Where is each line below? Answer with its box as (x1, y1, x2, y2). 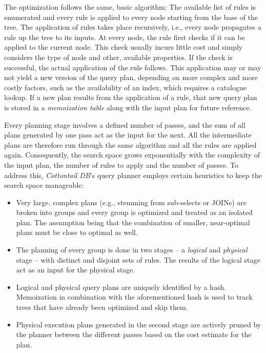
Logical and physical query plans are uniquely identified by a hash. (16, 281, 227, 292)
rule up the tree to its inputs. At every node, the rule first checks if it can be (4, 31, 245, 42)
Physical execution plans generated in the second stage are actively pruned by (16, 319, 261, 329)
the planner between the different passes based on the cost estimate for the (16, 329, 252, 340)
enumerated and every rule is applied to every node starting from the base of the (4, 11, 258, 22)
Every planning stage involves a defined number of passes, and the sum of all (4, 119, 245, 130)
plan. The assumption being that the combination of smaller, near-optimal (16, 217, 250, 227)
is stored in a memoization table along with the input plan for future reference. (4, 102, 252, 112)
